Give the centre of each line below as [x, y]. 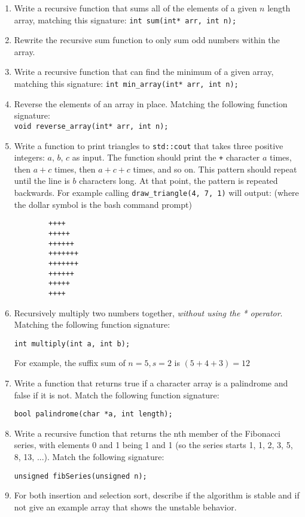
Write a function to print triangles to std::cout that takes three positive [149, 145]
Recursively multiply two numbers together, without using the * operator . [148, 312]
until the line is [42, 181]
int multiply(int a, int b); [72, 344]
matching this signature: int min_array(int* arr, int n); [126, 84]
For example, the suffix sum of [70, 363]
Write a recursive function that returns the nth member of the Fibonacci [147, 433]
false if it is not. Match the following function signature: [117, 394]
